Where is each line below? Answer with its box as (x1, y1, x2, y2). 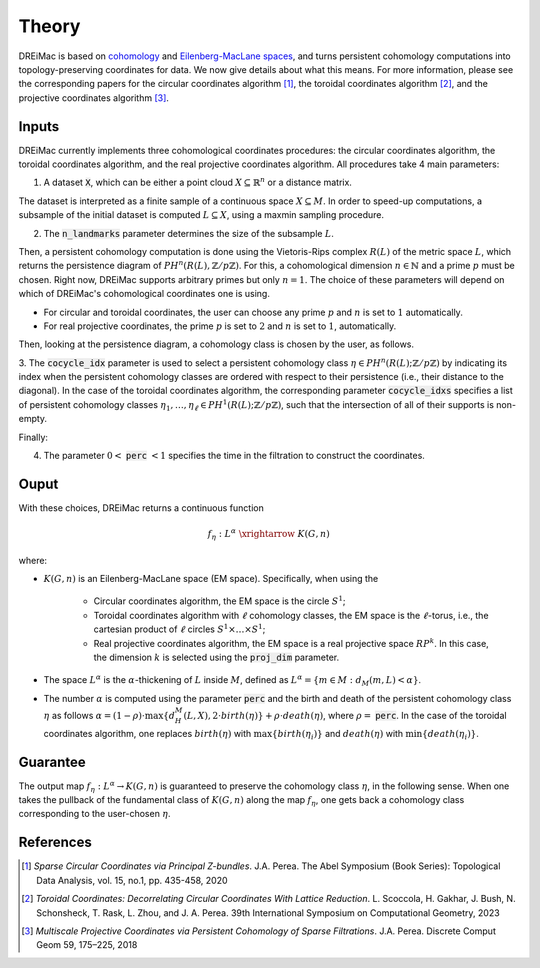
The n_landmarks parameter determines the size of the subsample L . (43, 227, 335, 239)
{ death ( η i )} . (421, 727, 480, 742)
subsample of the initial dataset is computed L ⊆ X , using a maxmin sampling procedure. (18, 209, 385, 221)
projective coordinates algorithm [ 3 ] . (18, 91, 170, 104)
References (18, 834, 92, 851)
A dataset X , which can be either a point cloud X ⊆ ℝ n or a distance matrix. (43, 175, 352, 189)
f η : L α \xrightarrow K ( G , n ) (207, 526, 330, 542)
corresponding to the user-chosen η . (18, 808, 171, 820)
